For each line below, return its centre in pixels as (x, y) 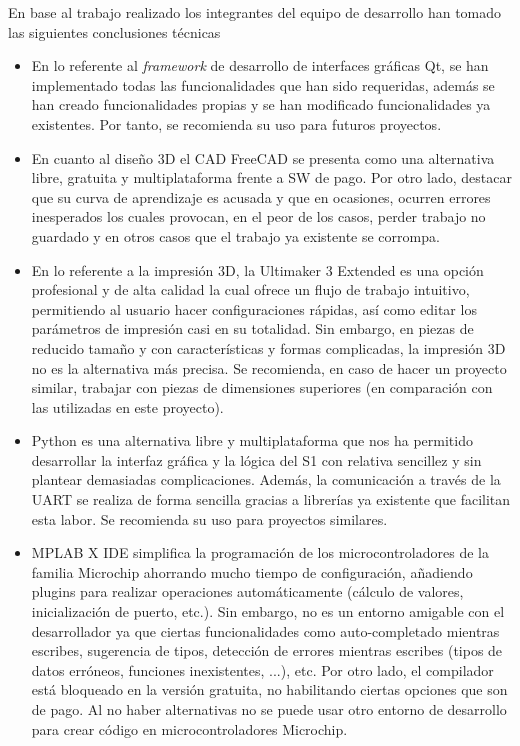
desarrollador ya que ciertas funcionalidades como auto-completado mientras (265, 630)
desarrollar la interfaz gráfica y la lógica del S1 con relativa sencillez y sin (256, 459)
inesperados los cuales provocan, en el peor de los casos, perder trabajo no (258, 216)
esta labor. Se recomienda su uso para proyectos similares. (209, 518)
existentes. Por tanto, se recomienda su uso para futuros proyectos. (236, 123)
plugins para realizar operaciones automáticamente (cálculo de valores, (247, 591)
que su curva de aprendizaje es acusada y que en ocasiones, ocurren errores (261, 196)
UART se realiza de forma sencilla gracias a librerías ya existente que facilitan (271, 499)
